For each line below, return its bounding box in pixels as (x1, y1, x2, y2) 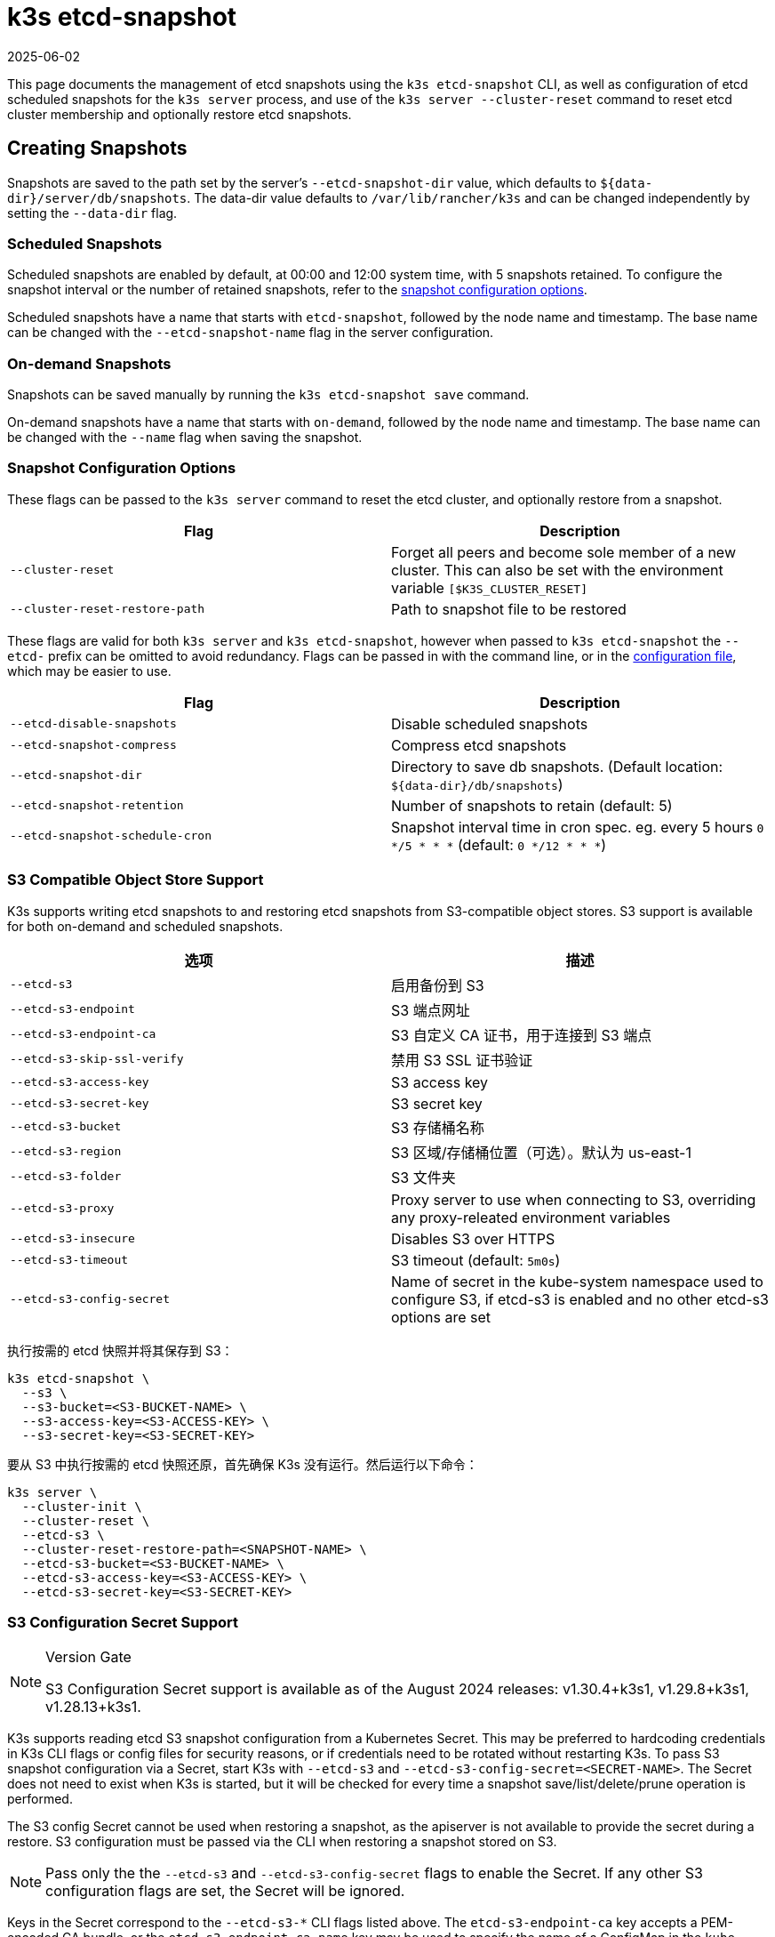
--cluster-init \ (21, 1499, 142, 1514)
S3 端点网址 (391, 1001, 470, 1019)
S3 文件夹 (391, 1168, 456, 1186)
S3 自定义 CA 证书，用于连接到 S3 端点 (391, 1025, 652, 1044)
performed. (7, 1791, 73, 1807)
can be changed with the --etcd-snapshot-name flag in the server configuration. (7, 325, 494, 341)
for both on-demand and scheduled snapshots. (7, 918, 284, 934)
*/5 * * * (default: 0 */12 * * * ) (391, 835, 607, 854)
